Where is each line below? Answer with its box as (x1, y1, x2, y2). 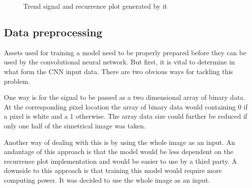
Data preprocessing (4, 24, 103, 39)
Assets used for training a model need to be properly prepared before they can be (4, 47, 246, 57)
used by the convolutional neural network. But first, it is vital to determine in (4, 57, 235, 67)
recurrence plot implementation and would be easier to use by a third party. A (4, 156, 237, 166)
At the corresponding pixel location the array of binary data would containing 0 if (4, 101, 248, 111)
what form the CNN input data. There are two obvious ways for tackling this (4, 66, 233, 76)
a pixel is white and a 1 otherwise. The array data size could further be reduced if (4, 111, 248, 121)
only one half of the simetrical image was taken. (4, 120, 146, 130)
